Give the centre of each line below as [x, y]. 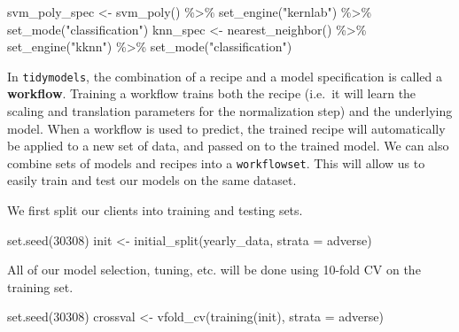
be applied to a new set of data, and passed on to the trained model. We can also [228, 146]
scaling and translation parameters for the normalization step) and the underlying [230, 111]
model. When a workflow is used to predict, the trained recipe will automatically [226, 128]
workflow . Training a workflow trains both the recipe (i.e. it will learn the [212, 93]
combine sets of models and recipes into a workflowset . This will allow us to [216, 162]
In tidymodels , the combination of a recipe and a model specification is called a [225, 76]
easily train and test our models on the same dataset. [152, 180]
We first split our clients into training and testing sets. [155, 210]
